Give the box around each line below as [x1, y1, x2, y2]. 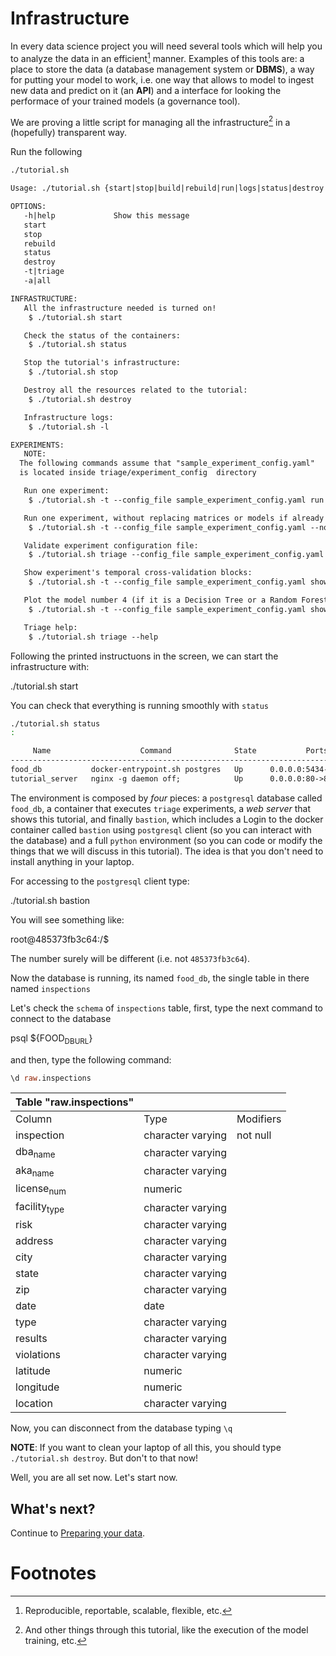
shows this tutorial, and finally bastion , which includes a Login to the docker [10, 813, 324, 825]
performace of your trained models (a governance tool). [10, 95, 241, 107]
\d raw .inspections [10, 1073, 92, 1083]
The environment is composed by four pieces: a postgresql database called [10, 792, 323, 804]
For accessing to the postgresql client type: [10, 875, 190, 887]
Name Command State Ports [32, 746, 329, 756]
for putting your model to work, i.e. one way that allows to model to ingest [10, 73, 314, 86]
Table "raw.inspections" [15, 1095, 135, 1109]
